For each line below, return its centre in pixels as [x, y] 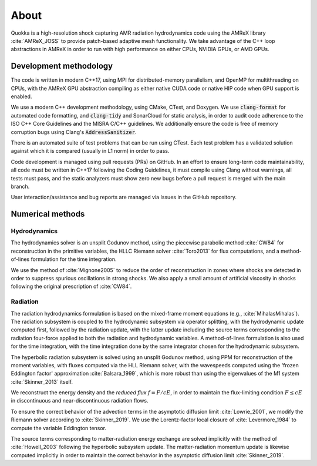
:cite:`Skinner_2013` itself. [42, 381]
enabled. [21, 96]
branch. [20, 186]
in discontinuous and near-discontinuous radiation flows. [80, 401]
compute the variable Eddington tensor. [59, 428]
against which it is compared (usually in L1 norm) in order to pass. [90, 151]
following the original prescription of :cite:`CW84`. [71, 286]
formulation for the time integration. [74, 259]
